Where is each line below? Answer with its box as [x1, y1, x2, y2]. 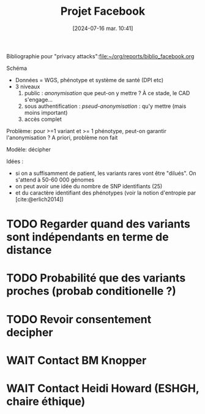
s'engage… [24, 96, 53, 103]
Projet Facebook [60, 4, 146, 18]
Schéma [6, 64, 28, 72]
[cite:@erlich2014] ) [15, 195, 64, 203]
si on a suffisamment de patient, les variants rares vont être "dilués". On [15, 169, 197, 177]
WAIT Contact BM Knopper [6, 353, 147, 367]
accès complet [24, 115, 62, 123]
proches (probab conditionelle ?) [6, 284, 176, 298]
